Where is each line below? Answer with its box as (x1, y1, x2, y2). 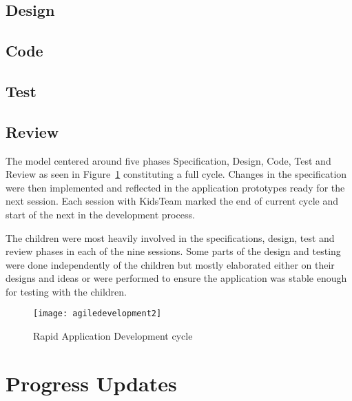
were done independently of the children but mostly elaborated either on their (6, 257, 335, 271)
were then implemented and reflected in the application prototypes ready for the (6, 180, 345, 194)
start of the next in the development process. (6, 207, 195, 221)
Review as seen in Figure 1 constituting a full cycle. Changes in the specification (6, 167, 347, 181)
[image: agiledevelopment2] (33, 309, 162, 319)
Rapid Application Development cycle (33, 329, 193, 343)
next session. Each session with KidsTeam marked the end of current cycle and (6, 194, 339, 208)
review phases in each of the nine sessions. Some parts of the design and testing (6, 244, 341, 258)
